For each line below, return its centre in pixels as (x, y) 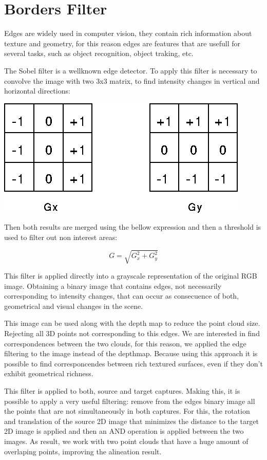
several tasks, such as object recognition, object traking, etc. (99, 53)
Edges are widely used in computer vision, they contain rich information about (128, 33)
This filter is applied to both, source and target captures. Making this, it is (122, 390)
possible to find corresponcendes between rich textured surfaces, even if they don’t (133, 363)
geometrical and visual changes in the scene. (74, 306)
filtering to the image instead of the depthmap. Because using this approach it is (131, 353)
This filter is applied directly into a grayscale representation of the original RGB (131, 276)
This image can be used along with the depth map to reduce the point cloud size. (132, 323)
